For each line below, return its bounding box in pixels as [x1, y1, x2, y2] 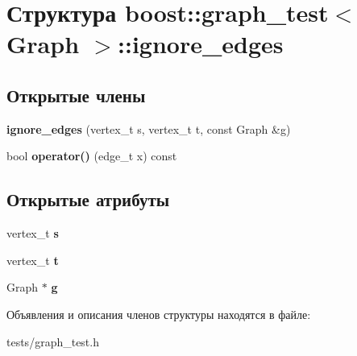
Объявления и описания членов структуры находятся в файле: [6, 305, 311, 322]
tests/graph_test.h [6, 333, 99, 350]
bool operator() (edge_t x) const [6, 147, 177, 164]
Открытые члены [6, 82, 146, 107]
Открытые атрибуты [6, 187, 170, 212]
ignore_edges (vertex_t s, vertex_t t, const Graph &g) [6, 120, 291, 137]
